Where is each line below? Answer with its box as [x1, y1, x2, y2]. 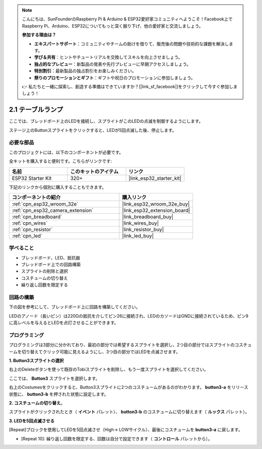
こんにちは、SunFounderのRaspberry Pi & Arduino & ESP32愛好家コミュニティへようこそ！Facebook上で [22, 16, 233, 22]
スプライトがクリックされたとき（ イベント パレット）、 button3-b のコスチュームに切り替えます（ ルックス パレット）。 [9, 409, 250, 415]
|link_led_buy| [122, 232, 154, 239]
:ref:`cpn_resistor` [12, 226, 53, 233]
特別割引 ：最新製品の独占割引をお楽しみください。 [34, 68, 136, 74]
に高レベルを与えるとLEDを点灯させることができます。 [9, 320, 119, 326]
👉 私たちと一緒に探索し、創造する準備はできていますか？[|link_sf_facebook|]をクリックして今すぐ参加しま [22, 83, 238, 89]
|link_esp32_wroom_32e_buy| [122, 200, 190, 207]
